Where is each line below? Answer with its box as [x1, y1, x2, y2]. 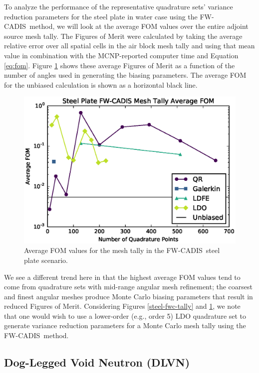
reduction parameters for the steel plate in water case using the [4, 11, 198, 21]
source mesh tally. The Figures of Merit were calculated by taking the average [4, 30, 243, 41]
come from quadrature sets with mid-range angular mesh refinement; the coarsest [4, 281, 253, 292]
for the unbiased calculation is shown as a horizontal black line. [4, 79, 198, 90]
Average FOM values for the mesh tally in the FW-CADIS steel [24, 245, 220, 255]
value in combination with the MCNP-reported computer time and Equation [4, 50, 239, 60]
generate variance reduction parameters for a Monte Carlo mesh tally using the [4, 320, 246, 331]
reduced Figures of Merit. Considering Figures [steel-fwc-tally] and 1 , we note [4, 301, 241, 311]
